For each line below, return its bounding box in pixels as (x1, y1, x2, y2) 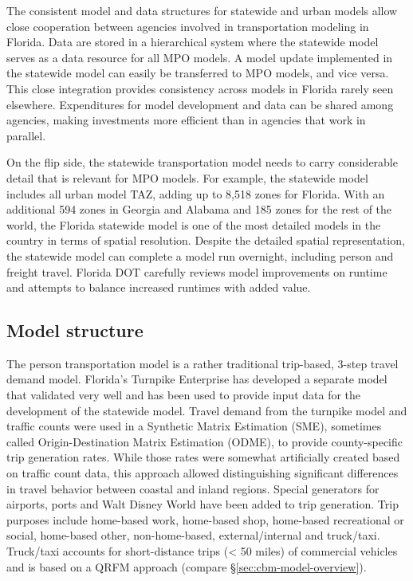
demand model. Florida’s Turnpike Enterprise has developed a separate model (6, 371, 387, 387)
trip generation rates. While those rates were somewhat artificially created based (6, 449, 400, 465)
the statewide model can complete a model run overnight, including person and (6, 247, 394, 264)
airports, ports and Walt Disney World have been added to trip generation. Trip (6, 496, 399, 512)
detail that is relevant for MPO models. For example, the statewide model (6, 169, 368, 186)
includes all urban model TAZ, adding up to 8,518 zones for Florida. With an (6, 185, 385, 202)
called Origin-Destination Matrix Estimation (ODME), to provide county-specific (6, 433, 403, 449)
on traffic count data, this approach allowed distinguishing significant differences (6, 465, 399, 481)
